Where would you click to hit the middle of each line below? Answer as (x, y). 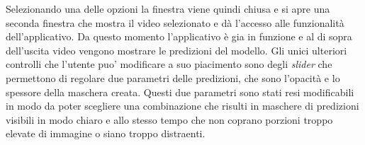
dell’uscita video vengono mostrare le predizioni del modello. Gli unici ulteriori (176, 50)
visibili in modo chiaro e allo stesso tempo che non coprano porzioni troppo (169, 119)
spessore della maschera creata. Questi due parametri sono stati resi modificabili (180, 92)
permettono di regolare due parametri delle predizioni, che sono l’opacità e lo (173, 77)
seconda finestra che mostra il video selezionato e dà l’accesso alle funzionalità (175, 22)
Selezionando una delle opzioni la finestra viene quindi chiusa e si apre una (168, 8)
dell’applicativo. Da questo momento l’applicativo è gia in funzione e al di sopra (179, 36)
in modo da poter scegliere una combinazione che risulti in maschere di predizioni (182, 106)
